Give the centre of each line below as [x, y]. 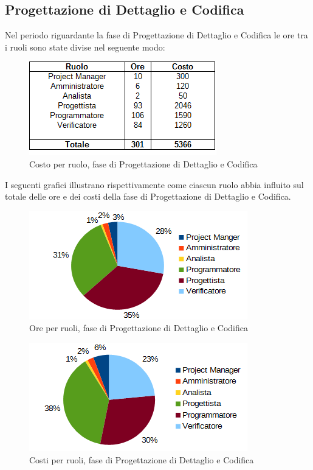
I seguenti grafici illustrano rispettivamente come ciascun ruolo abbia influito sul [154, 184]
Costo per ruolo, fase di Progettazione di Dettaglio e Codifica [143, 163]
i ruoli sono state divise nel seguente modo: [85, 47]
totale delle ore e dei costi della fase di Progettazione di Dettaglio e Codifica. [148, 196]
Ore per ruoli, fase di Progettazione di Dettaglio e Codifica [139, 328]
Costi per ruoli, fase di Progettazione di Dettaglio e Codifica [142, 459]
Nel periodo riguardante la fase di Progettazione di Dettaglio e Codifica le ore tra [156, 35]
